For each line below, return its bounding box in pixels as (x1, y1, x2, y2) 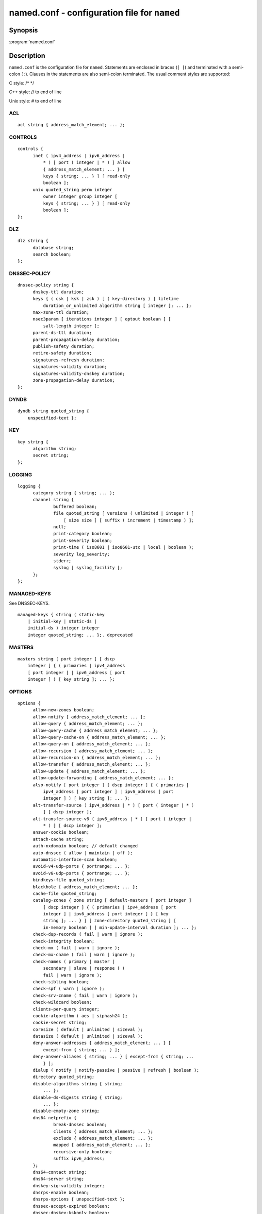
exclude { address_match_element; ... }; (53, 1135, 153, 1141)
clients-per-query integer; (33, 1006, 99, 1012)
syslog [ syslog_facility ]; (53, 565, 123, 571)
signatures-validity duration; (33, 364, 108, 370)
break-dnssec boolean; (53, 1122, 108, 1128)
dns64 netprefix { (33, 1115, 77, 1120)
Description (9, 51, 46, 60)
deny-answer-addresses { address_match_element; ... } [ (33, 1040, 171, 1046)
